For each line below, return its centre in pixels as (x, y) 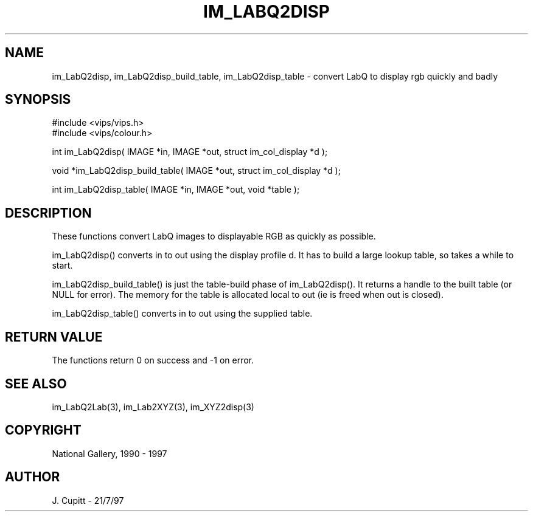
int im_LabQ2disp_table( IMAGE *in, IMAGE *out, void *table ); (176, 190)
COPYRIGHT (43, 430)
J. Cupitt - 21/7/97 (88, 500)
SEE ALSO (36, 384)
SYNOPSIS (38, 100)
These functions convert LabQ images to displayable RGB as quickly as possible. (214, 236)
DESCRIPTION (48, 213)
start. (62, 266)
